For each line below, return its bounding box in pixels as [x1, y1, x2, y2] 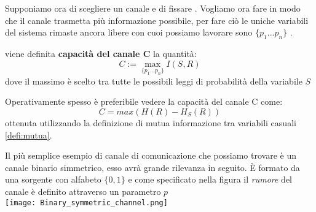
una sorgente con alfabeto [5, 173, 101, 186]
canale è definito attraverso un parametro [5, 184, 161, 197]
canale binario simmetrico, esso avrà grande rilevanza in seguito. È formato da [5, 161, 300, 173]
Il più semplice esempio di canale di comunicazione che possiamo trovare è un [5, 149, 296, 162]
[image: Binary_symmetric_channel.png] [5, 198, 168, 207]
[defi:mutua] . [5, 128, 52, 141]
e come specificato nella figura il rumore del [128, 173, 293, 186]
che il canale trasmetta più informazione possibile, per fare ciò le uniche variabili [5, 13, 309, 26]
